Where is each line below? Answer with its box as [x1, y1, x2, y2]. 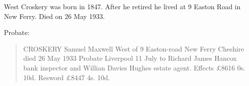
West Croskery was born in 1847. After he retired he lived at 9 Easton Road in [4, 1, 241, 11]
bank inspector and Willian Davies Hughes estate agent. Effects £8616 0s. [23, 62, 246, 72]
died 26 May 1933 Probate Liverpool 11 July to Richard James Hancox [23, 53, 237, 63]
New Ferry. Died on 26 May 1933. [4, 11, 105, 21]
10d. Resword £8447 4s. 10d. [23, 72, 110, 82]
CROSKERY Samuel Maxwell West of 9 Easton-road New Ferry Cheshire [23, 43, 244, 53]
